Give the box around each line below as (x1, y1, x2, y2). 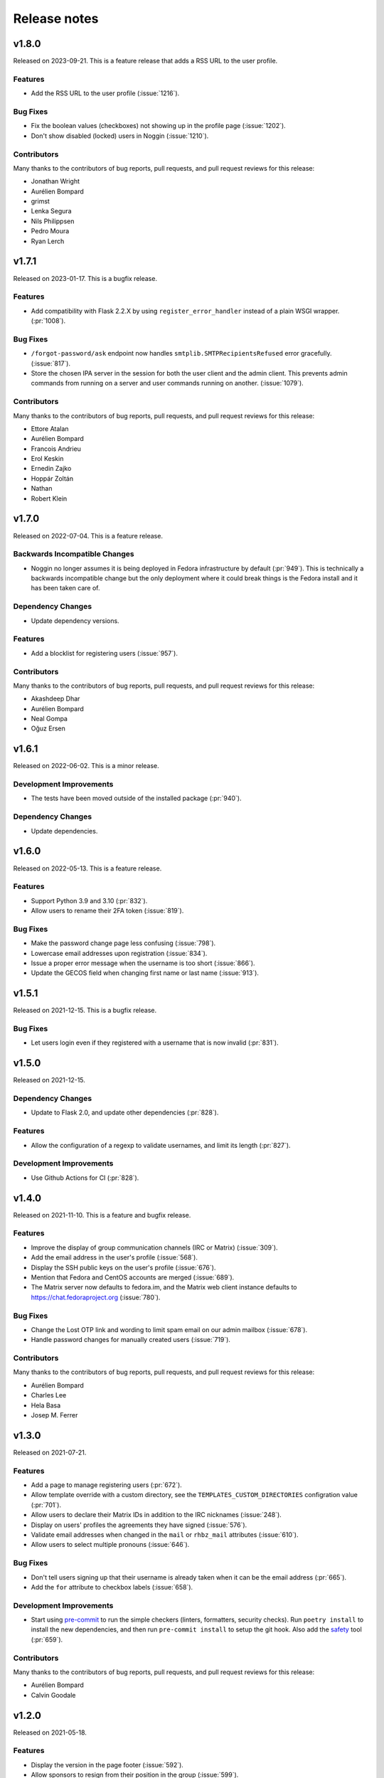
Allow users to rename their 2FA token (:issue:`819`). (31, 907, 184, 915)
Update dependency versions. (31, 616, 120, 625)
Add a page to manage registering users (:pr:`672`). (31, 1481, 183, 1489)
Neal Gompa (31, 715, 68, 723)
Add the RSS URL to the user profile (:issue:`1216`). (31, 89, 180, 97)
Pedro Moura (31, 227, 70, 235)
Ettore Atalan (31, 424, 69, 433)
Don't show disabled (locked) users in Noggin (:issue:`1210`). (31, 132, 209, 140)
